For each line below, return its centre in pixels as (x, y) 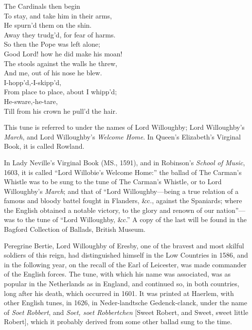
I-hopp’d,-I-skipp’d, (33, 82)
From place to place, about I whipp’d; (61, 92)
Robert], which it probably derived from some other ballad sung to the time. (118, 321)
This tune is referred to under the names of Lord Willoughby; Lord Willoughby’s (124, 127)
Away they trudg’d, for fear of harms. (60, 34)
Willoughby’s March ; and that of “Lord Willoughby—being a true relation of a (121, 191)
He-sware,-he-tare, (31, 101)
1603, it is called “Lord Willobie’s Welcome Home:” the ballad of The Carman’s (123, 172)
